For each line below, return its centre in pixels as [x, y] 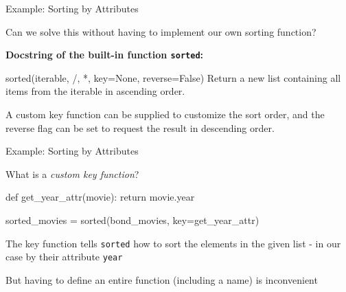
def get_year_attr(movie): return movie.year [100, 197]
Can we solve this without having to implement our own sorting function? [161, 31]
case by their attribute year [64, 257]
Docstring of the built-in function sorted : [105, 55]
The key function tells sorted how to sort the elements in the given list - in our [173, 243]
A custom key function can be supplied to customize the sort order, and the [165, 114]
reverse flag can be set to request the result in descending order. [140, 127]
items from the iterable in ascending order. [95, 91]
